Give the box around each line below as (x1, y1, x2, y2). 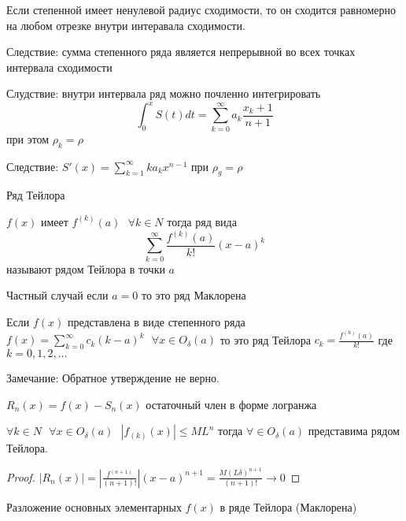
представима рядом (308, 422, 400, 439)
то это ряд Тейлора (220, 331, 311, 348)
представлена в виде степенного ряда (67, 314, 245, 329)
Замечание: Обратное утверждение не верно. (6, 370, 220, 386)
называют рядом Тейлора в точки (6, 260, 165, 277)
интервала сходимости (6, 58, 113, 75)
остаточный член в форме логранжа (146, 396, 317, 412)
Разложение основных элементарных (6, 498, 182, 515)
